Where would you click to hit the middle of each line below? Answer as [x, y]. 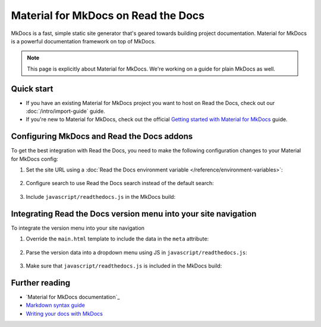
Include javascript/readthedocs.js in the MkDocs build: [100, 196]
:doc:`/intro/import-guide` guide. [65, 111]
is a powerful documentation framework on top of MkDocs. [83, 41]
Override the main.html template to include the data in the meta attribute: [117, 239]
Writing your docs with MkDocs [64, 313]
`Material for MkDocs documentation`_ [73, 297]
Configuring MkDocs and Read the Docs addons [102, 136]
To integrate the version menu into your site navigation [78, 228]
